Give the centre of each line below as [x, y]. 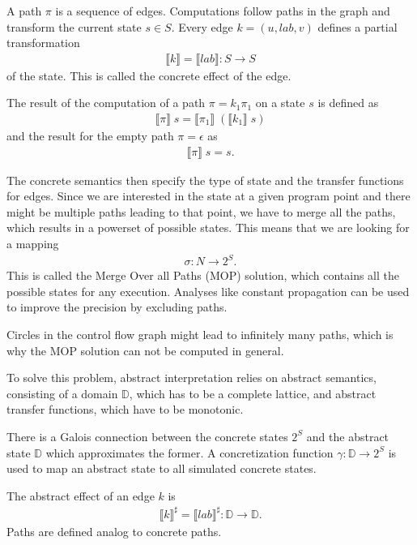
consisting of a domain [62, 393]
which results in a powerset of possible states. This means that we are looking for [208, 227]
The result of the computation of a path [106, 103]
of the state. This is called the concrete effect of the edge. [149, 75]
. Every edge [202, 26]
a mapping [33, 244]
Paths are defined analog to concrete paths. [114, 531]
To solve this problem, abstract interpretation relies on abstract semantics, [191, 378]
